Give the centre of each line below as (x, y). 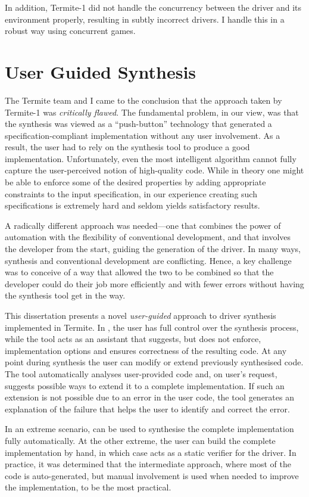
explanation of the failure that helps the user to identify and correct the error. (147, 409)
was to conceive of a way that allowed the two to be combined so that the (139, 272)
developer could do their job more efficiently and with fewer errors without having (154, 283)
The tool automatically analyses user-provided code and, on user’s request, (141, 373)
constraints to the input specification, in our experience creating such (131, 193)
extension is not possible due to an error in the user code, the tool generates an (149, 397)
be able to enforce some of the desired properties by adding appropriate (135, 182)
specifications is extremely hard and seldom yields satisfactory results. (132, 205)
